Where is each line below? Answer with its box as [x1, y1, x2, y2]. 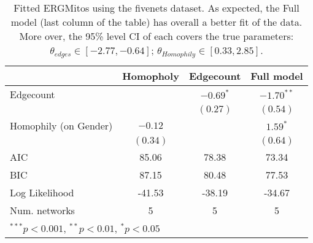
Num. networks [10, 202, 75, 217]
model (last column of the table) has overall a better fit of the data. [10, 15, 303, 29]
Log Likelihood [10, 185, 74, 199]
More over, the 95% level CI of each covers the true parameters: [19, 29, 294, 43]
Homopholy [122, 68, 179, 83]
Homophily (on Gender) [10, 118, 113, 133]
